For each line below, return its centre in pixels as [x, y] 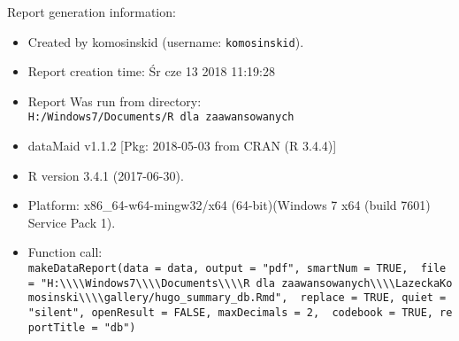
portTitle [57, 327]
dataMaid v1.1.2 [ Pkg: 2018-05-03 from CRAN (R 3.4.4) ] [182, 146]
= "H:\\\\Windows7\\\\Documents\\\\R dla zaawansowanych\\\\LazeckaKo [240, 283]
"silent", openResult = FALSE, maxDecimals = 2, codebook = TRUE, [230, 313]
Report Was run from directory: [115, 101]
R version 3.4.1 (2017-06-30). [106, 175]
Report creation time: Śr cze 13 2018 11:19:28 [151, 71]
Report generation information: [92, 12]
